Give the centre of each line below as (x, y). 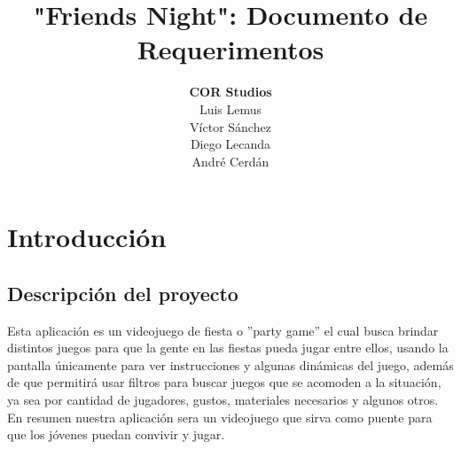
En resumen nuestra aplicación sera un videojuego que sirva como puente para (220, 417)
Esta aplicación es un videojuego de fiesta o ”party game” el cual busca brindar (223, 330)
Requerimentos (230, 49)
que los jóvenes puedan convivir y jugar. (116, 434)
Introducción (87, 237)
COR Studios (230, 92)
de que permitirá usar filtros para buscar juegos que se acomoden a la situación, (224, 382)
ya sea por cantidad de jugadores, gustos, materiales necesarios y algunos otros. (223, 400)
